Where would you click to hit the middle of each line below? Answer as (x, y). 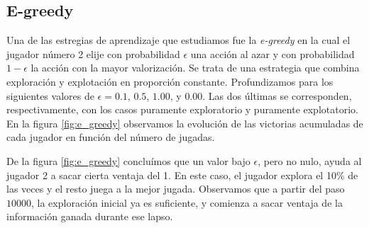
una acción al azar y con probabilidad (272, 53)
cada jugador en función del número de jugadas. (111, 137)
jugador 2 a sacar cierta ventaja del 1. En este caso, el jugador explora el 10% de (182, 175)
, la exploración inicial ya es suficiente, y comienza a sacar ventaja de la (187, 202)
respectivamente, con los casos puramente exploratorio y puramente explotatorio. (182, 109)
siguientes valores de (50, 95)
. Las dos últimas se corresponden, (277, 95)
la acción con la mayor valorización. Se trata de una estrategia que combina (195, 68)
